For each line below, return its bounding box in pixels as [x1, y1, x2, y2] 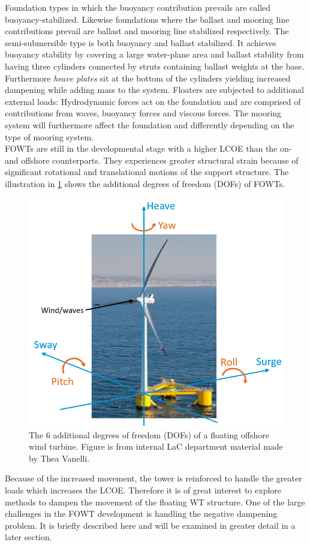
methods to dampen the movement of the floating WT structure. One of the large [5, 495, 305, 508]
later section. [5, 531, 52, 543]
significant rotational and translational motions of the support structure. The [5, 165, 289, 178]
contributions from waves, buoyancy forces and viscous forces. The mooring [5, 107, 282, 119]
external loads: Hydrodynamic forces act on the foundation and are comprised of [5, 95, 301, 107]
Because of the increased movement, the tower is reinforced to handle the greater [5, 472, 302, 484]
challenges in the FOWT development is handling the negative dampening [5, 507, 278, 520]
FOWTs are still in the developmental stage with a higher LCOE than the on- [5, 142, 292, 155]
